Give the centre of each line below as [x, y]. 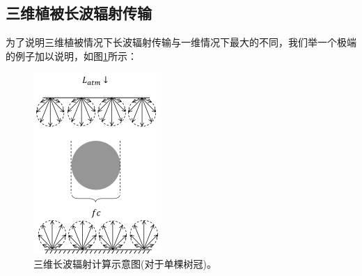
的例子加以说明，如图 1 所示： [71, 55]
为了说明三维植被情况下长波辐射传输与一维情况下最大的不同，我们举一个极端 [181, 42]
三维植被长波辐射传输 [79, 13]
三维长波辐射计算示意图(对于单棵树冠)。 [125, 263]
